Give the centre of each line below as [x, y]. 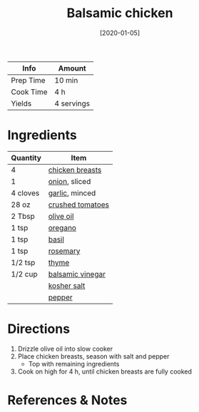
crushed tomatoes [78, 205]
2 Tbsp [23, 216]
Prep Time [28, 80]
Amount [72, 68]
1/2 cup [24, 274]
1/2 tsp [23, 262]
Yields [21, 103]
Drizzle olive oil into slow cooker [65, 349]
